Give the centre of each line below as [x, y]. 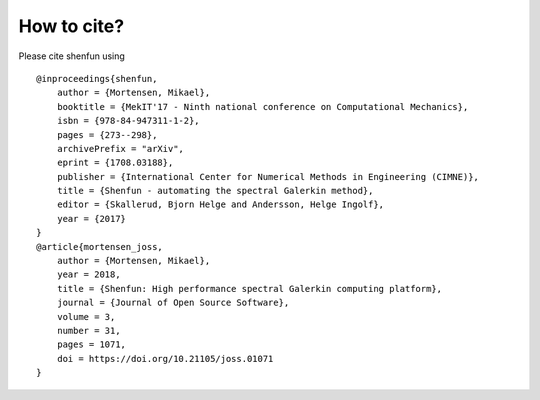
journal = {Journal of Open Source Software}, [173, 303]
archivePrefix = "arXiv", [120, 148]
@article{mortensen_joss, [100, 246]
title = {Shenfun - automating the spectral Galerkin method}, [215, 191]
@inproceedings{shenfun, [97, 78]
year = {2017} [91, 218]
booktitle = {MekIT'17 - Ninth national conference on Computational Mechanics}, [262, 106]
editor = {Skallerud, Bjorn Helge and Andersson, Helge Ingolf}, [220, 204]
